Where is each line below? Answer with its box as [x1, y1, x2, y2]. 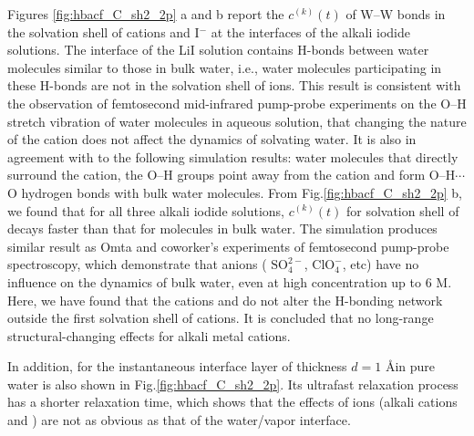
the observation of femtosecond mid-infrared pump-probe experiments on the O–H [7, 93, 467, 112]
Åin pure [385, 357, 435, 376]
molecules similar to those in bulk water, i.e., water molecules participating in [7, 57, 442, 77]
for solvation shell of [345, 201, 459, 220]
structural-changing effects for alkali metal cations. [7, 326, 291, 345]
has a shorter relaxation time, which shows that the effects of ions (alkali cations [7, 392, 458, 411]
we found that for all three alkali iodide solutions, [7, 201, 284, 220]
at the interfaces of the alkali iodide [211, 22, 410, 41]
